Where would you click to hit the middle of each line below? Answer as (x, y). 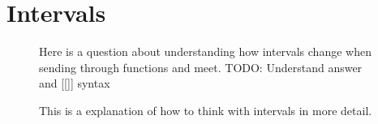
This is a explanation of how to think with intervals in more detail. (206, 110)
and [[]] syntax (75, 83)
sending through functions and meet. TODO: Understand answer (201, 67)
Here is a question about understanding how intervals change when (205, 51)
